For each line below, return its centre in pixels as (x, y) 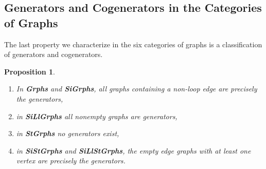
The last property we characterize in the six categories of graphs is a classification (133, 44)
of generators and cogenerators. (54, 54)
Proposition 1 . (30, 71)
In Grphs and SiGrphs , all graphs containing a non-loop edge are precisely (137, 89)
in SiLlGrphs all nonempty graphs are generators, (97, 116)
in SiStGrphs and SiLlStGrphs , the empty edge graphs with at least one (134, 150)
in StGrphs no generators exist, (68, 133)
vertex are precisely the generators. (71, 161)
